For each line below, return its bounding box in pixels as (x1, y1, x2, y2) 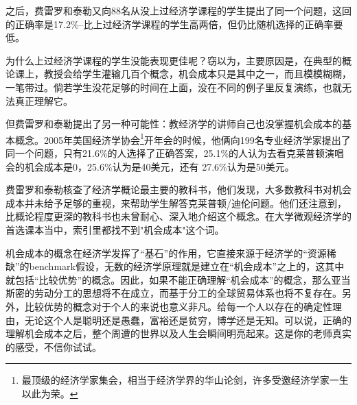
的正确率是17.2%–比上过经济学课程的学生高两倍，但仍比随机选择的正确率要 (5, 16, 343, 31)
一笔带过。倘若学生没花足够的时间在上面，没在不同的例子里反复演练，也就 (5, 79, 342, 94)
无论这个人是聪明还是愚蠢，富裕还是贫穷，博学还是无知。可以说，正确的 (24, 312, 352, 327)
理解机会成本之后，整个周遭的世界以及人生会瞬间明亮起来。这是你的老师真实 (5, 326, 352, 341)
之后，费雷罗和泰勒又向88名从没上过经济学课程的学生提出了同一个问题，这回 (5, 3, 352, 17)
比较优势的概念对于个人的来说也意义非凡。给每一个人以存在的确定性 (24, 299, 332, 313)
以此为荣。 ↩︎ (21, 386, 78, 400)
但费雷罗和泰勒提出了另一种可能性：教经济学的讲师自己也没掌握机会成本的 (5, 116, 342, 131)
